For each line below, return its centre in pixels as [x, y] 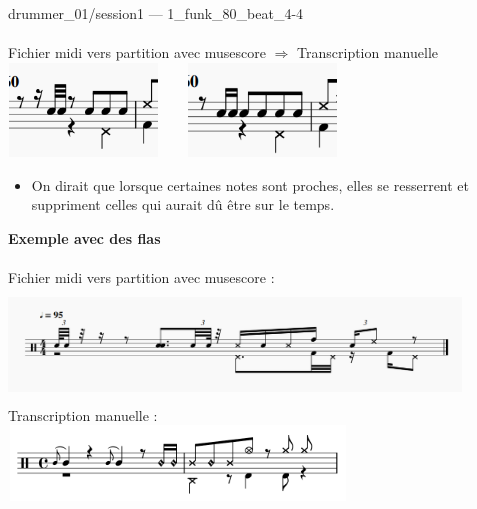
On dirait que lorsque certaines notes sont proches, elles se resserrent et [250, 184]
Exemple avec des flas [84, 238]
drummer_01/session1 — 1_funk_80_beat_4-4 [156, 13]
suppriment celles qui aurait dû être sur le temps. [183, 204]
